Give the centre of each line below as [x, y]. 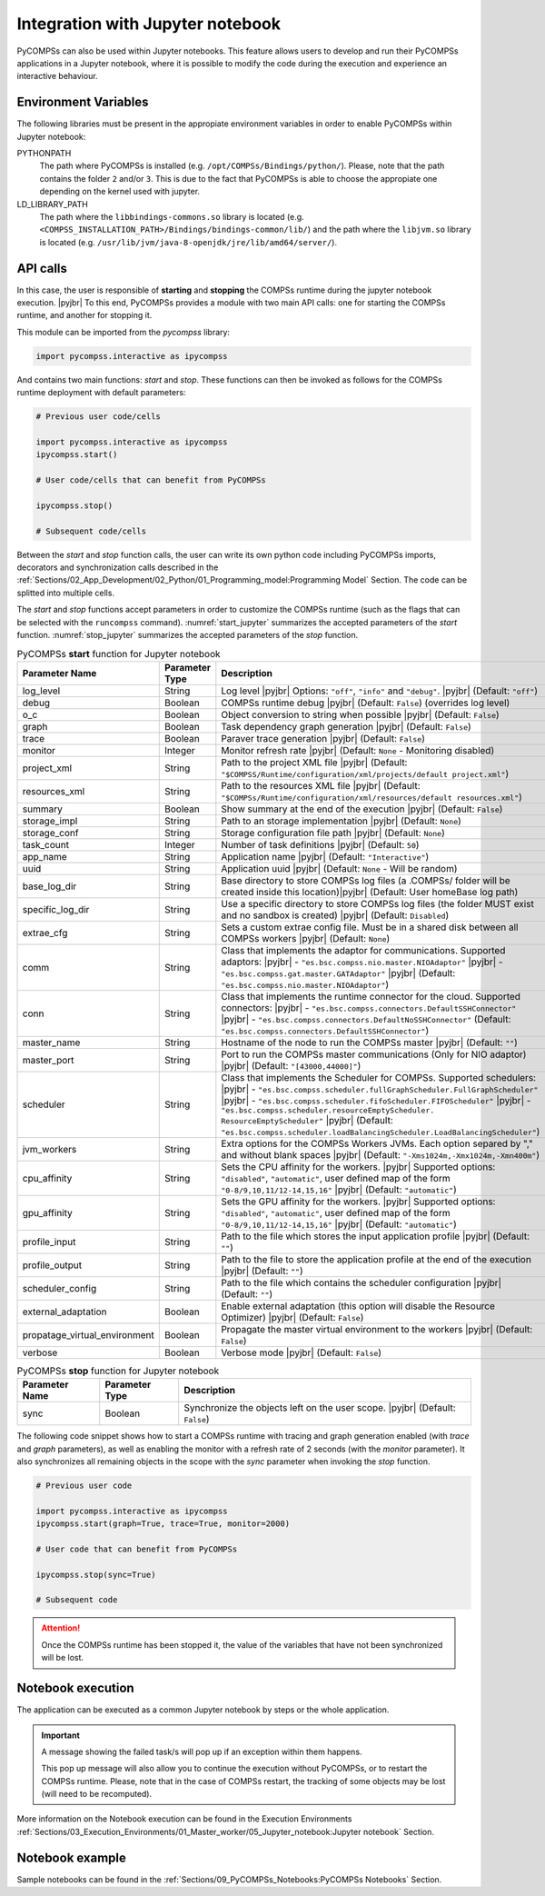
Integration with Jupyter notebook [149, 24]
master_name [51, 1043]
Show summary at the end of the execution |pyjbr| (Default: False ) [362, 809]
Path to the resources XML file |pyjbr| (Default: [321, 785]
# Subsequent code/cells [91, 531]
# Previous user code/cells [98, 417]
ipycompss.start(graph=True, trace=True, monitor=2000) [163, 1524]
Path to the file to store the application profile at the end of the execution [376, 1259]
